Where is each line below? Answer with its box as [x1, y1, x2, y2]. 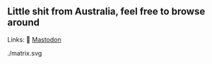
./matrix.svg [7, 49, 42, 57]
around [7, 17, 40, 29]
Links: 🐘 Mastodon [7, 35, 61, 44]
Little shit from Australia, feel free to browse [7, 6, 206, 18]
